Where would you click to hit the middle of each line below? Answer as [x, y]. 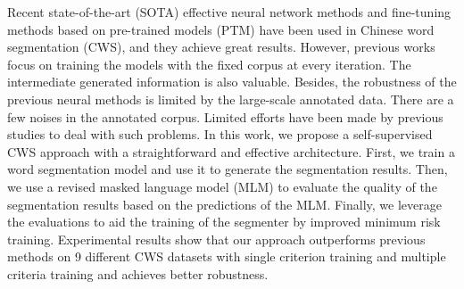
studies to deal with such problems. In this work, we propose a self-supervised [220, 134]
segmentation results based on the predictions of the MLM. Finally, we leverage [224, 204]
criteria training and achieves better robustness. [138, 273]
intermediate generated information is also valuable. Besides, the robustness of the [232, 82]
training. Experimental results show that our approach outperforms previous [216, 239]
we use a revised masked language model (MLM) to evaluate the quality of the [222, 186]
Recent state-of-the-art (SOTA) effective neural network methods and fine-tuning [229, 12]
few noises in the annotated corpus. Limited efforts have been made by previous [225, 116]
